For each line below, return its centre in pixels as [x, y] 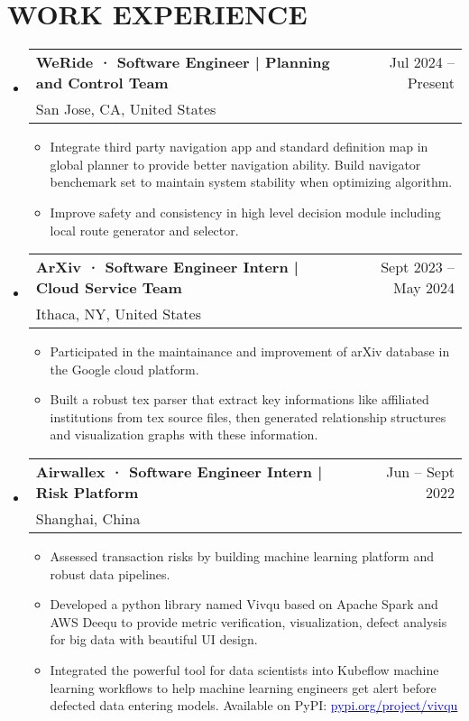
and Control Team [102, 83]
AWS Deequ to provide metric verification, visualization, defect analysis [248, 621]
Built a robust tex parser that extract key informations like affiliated [239, 399]
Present [431, 83]
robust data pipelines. [110, 573]
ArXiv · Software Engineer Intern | [167, 267]
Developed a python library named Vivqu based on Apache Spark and [244, 604]
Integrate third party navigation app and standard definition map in [239, 147]
